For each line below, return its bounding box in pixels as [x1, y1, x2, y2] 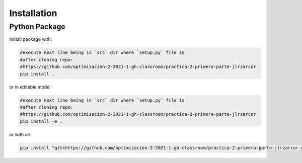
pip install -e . [20, 118, 63, 124]
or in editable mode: [9, 84, 51, 90]
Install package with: [9, 36, 52, 42]
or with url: [9, 131, 32, 137]
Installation [9, 8, 57, 19]
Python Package [9, 22, 65, 31]
